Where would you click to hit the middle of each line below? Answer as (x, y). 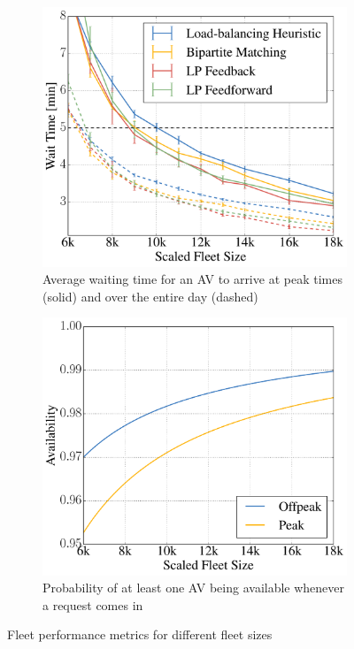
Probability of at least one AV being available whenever (194, 588)
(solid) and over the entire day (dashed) (150, 296)
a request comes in (93, 604)
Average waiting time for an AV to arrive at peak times (192, 279)
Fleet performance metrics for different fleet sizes (140, 634)
